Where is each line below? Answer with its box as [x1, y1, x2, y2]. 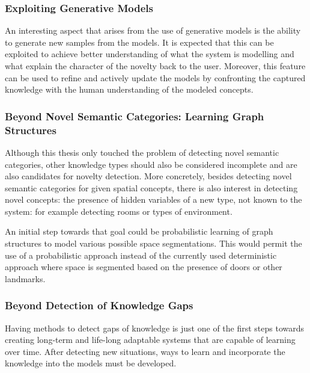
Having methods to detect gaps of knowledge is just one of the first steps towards [5, 321, 305, 334]
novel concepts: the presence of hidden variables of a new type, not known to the [5, 193, 302, 206]
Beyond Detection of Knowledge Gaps [5, 298, 193, 313]
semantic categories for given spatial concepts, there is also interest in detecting [5, 181, 298, 194]
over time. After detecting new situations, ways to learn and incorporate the [5, 345, 285, 357]
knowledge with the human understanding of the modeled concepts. [5, 83, 254, 96]
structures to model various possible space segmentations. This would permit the [5, 237, 302, 250]
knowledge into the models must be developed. [5, 357, 177, 369]
